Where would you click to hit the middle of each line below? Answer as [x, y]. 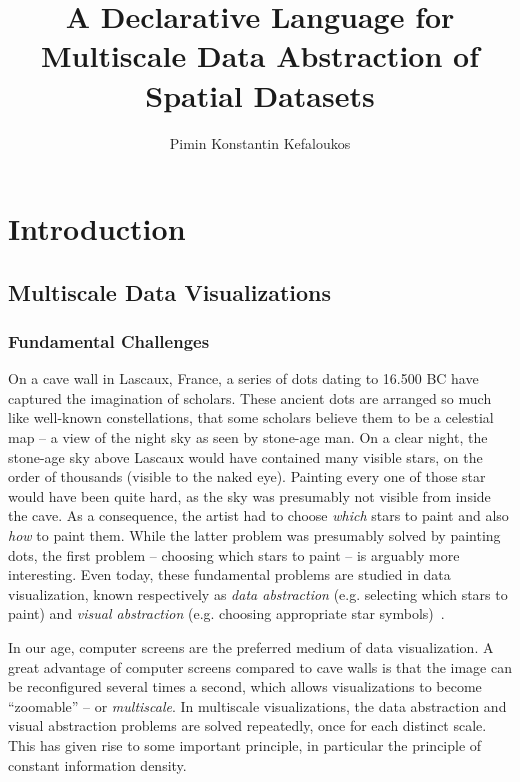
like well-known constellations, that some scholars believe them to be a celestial [251, 417]
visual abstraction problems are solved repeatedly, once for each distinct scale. [247, 725]
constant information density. [97, 764]
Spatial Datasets [260, 94]
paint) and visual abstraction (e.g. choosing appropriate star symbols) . [226, 613]
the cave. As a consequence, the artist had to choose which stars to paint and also [258, 515]
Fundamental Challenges [109, 340]
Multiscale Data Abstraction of [260, 55]
